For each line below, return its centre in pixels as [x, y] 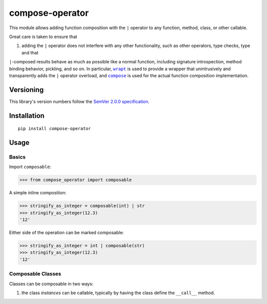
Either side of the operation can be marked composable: [67, 233]
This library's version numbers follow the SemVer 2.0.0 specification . [79, 101]
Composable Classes [35, 274]
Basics [17, 157]
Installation [27, 115]
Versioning [26, 90]
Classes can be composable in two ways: [51, 284]
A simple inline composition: [38, 193]
